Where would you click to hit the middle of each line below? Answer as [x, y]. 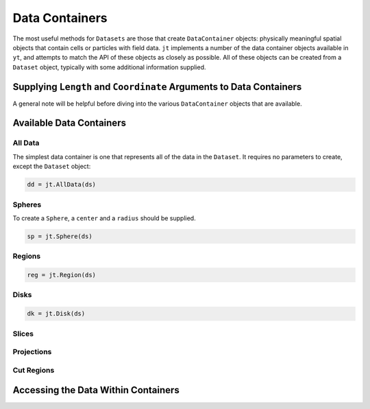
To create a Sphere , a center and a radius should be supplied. [104, 218]
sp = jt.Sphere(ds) [60, 236]
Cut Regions [34, 370]
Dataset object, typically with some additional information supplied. [109, 67]
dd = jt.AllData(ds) [61, 185]
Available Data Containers [70, 123]
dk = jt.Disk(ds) [56, 314]
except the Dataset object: [52, 166]
